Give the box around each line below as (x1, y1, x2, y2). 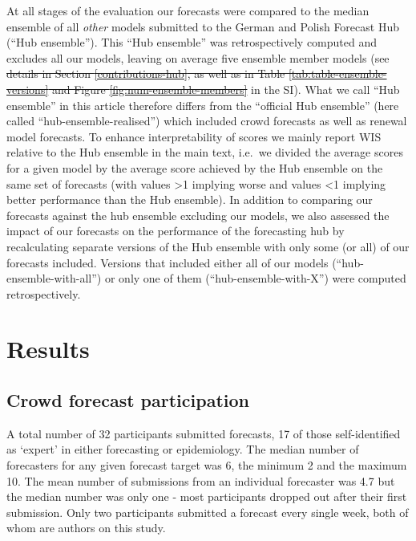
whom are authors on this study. (6, 519, 166, 536)
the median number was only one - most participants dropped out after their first (6, 488, 407, 505)
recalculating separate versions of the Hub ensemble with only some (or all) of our (6, 238, 410, 254)
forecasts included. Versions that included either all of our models (6, 254, 329, 270)
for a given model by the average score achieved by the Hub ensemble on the (6, 159, 383, 176)
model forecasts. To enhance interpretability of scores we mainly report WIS (6, 128, 382, 144)
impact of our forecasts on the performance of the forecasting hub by (6, 222, 345, 239)
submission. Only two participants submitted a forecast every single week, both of (6, 503, 409, 520)
